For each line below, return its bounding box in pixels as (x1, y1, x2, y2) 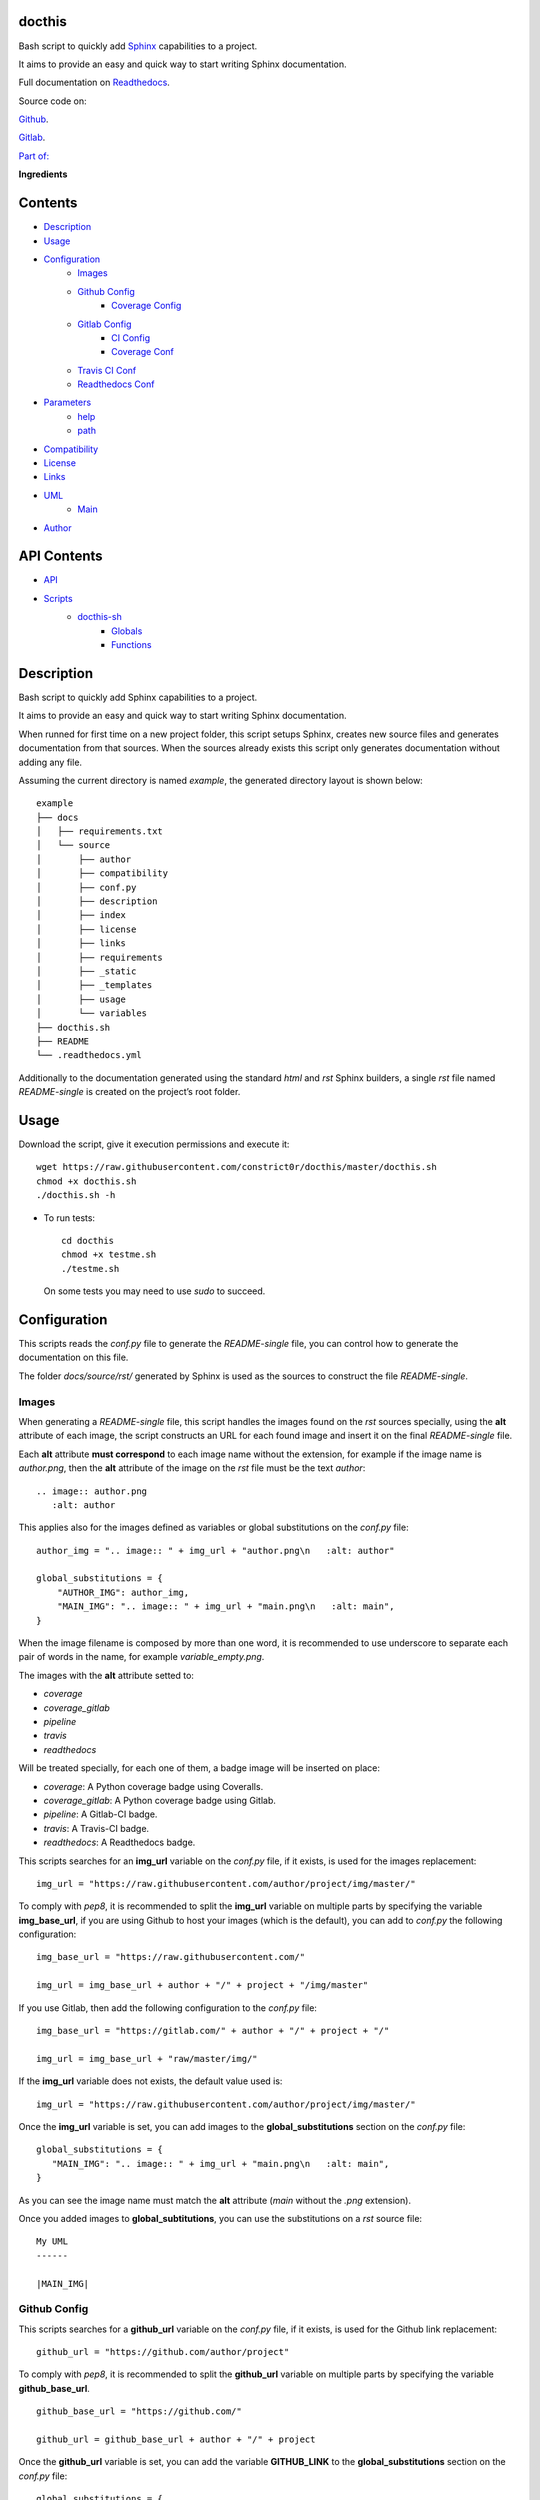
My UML (36, 2236, 69, 2247)
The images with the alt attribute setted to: (18, 1669, 195, 1681)
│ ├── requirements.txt (36, 826, 164, 837)
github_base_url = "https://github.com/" (36, 2406, 242, 2417)
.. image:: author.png (36, 1485, 148, 1497)
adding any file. (18, 756, 83, 768)
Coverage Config (111, 300, 182, 312)
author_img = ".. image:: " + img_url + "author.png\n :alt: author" (36, 1545, 395, 1556)
